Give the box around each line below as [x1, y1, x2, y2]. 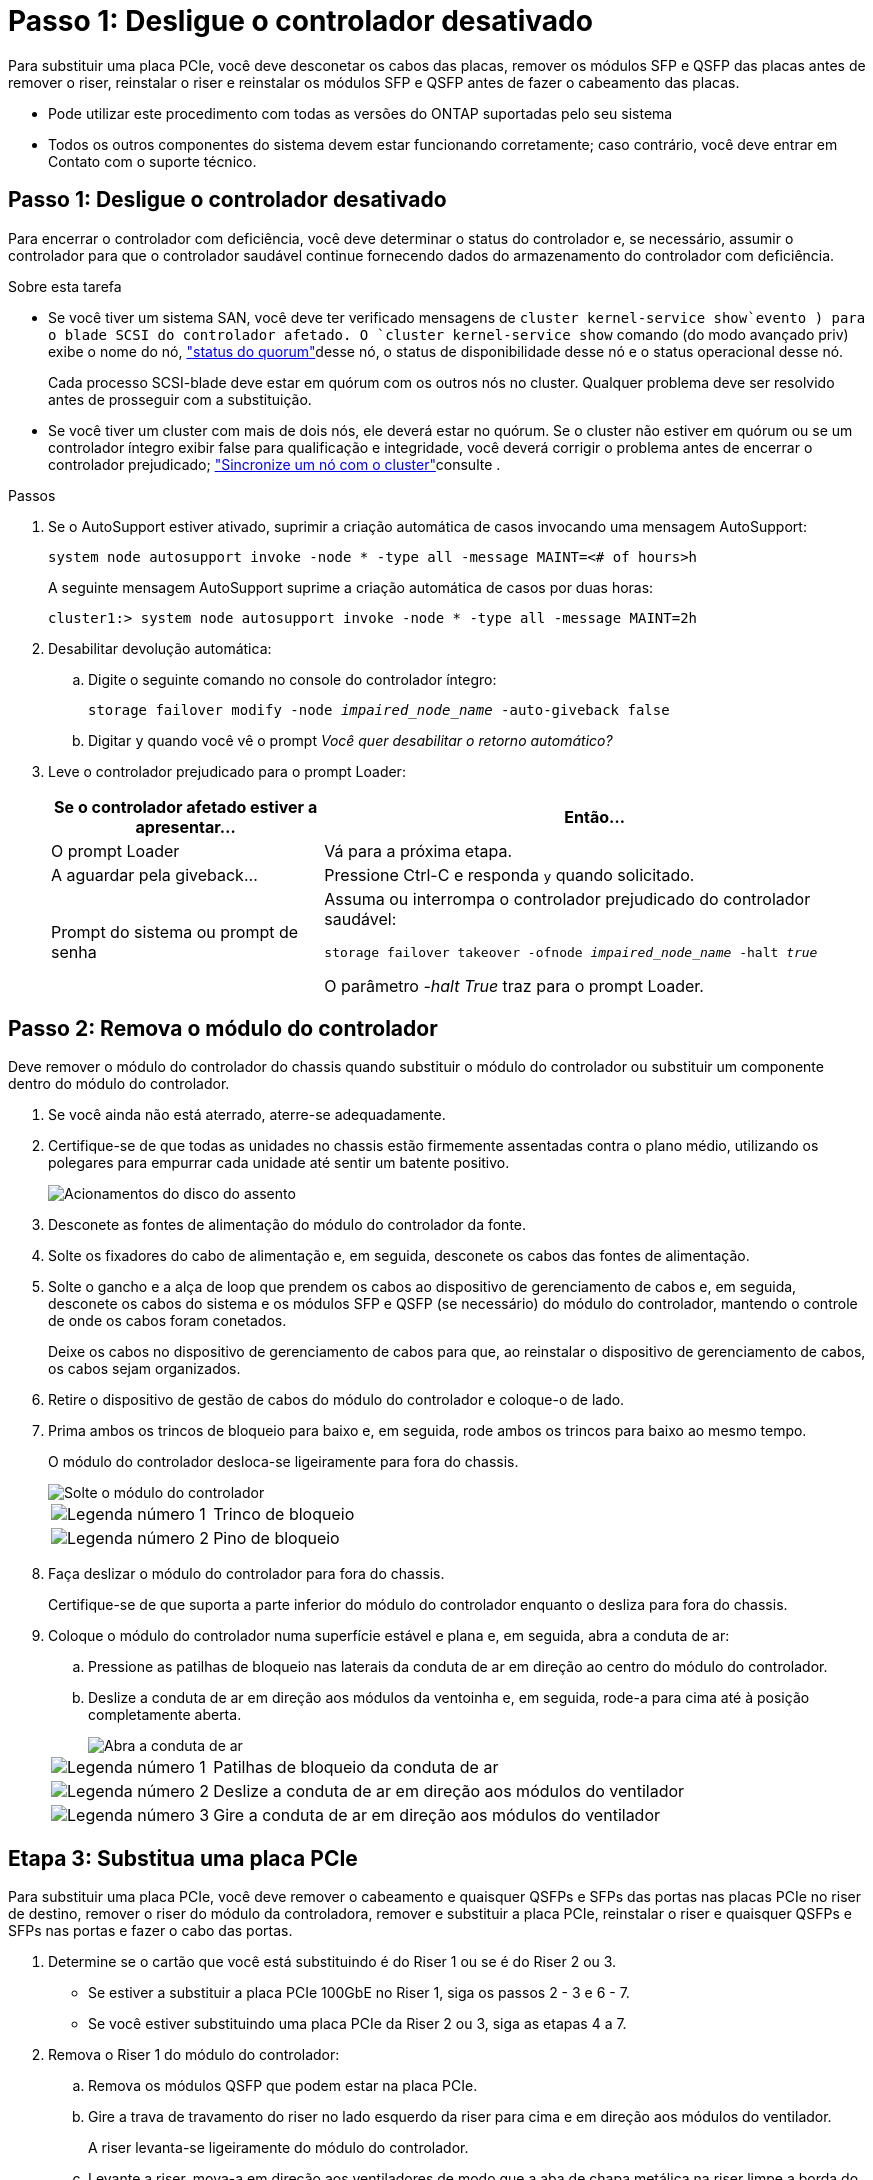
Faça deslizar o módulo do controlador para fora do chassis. [48, 1565, 445, 1583]
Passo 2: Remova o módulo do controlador [8, 1016, 438, 1042]
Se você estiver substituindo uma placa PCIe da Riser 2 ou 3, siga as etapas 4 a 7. [88, 2015, 627, 2033]
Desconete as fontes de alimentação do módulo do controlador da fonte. [48, 1216, 527, 1234]
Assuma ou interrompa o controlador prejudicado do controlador [324, 888, 811, 909]
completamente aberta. [88, 1706, 242, 1724]
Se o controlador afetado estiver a [54, 796, 318, 817]
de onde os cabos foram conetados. [48, 1312, 287, 1330]
